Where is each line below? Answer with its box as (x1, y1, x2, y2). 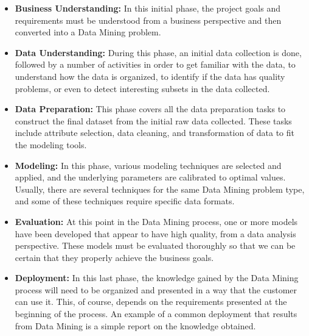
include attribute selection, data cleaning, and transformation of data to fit (15, 126, 295, 139)
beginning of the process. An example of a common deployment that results (15, 307, 297, 320)
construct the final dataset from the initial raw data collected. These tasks (15, 114, 292, 127)
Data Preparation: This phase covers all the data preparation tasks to (15, 102, 286, 115)
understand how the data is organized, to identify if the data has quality (15, 70, 285, 82)
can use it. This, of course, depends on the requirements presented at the (15, 295, 287, 308)
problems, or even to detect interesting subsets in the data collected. (15, 82, 270, 95)
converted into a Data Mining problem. (15, 26, 161, 38)
